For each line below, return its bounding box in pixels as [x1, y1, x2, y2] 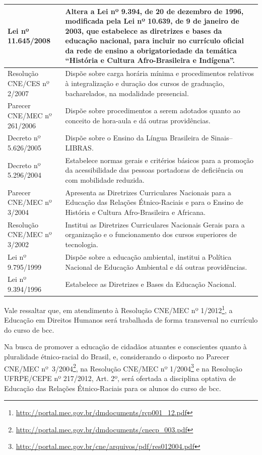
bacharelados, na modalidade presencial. [65, 88, 189, 98]
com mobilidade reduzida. [65, 175, 145, 185]
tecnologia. [65, 239, 98, 250]
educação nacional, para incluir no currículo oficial [65, 35, 244, 46]
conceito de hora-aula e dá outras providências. [65, 115, 211, 125]
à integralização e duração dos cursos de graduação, [65, 78, 225, 88]
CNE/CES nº [8, 78, 49, 88]
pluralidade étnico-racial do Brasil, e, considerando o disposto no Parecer [4, 351, 230, 362]
